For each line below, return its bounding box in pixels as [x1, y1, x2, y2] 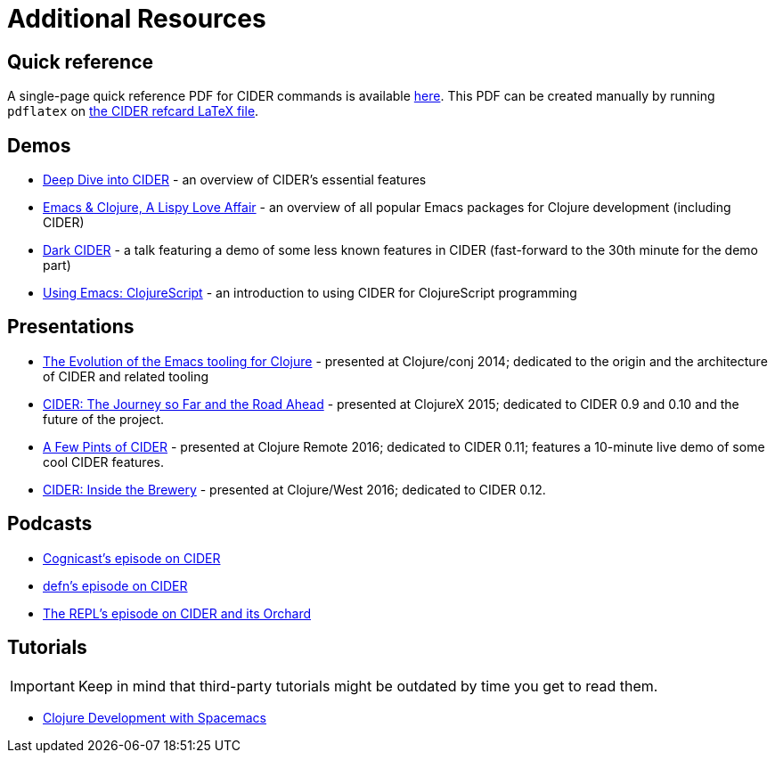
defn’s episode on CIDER [43, 577, 188, 593]
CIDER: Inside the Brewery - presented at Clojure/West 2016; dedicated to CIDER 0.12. [43, 481, 546, 497]
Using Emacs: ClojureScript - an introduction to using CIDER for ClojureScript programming [43, 285, 577, 301]
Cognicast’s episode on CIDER [43, 550, 221, 566]
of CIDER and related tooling [43, 368, 209, 384]
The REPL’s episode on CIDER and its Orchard [43, 605, 311, 621]
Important [10, 676, 75, 695]
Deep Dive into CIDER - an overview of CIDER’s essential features [43, 172, 427, 188]
